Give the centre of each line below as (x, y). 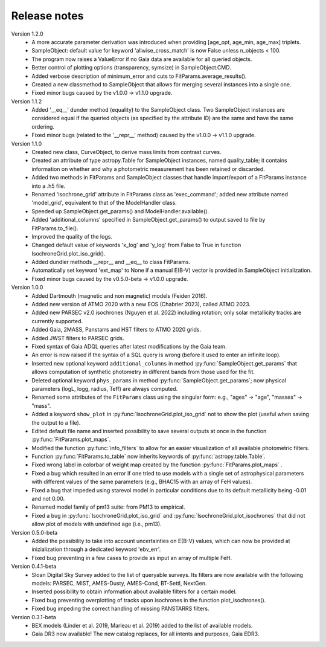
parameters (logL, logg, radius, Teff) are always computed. (105, 388)
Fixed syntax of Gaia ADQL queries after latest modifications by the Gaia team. (129, 346)
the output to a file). (56, 422)
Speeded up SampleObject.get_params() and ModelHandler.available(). (120, 211)
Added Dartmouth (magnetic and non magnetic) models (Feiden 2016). (120, 295)
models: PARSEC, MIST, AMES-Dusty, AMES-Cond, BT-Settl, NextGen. (120, 583)
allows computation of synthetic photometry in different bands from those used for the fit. (143, 372)
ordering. (43, 126)
